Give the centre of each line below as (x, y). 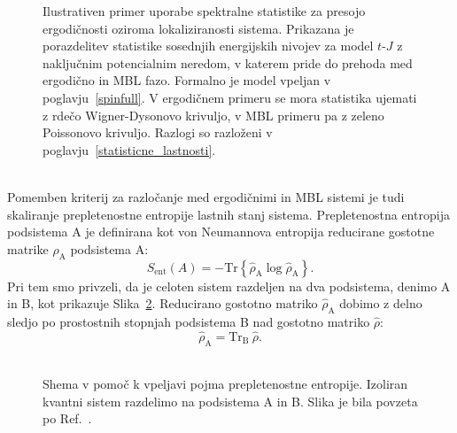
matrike (28, 248)
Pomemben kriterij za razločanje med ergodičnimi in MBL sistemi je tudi (206, 196)
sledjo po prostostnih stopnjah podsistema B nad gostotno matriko (189, 321)
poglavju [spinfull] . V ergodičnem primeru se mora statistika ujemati (230, 97)
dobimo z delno (381, 303)
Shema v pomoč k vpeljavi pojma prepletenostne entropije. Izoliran (225, 384)
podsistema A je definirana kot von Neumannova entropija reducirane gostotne (221, 232)
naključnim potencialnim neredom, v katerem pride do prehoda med (228, 62)
